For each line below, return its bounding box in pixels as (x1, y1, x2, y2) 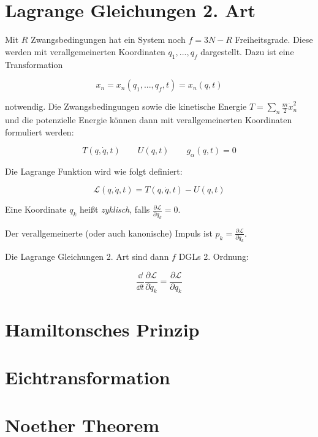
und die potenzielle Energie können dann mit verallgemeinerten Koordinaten (5, 113, 292, 126)
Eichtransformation (5, 365, 170, 390)
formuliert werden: (5, 125, 74, 138)
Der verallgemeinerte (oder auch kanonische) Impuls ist (5, 226, 213, 239)
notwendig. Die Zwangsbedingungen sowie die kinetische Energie (5, 100, 247, 113)
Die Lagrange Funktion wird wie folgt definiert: (5, 164, 183, 177)
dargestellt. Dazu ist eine (200, 45, 294, 58)
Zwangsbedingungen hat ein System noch (31, 33, 186, 46)
